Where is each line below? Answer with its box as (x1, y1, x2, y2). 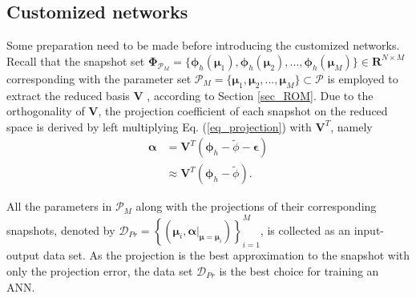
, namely (330, 118, 373, 135)
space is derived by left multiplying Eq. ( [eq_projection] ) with (6, 118, 312, 135)
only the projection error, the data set (6, 262, 193, 279)
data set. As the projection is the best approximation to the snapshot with (42, 247, 410, 264)
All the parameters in (6, 198, 112, 215)
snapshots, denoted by (6, 221, 115, 238)
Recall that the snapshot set (6, 52, 145, 69)
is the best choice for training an (219, 262, 379, 279)
